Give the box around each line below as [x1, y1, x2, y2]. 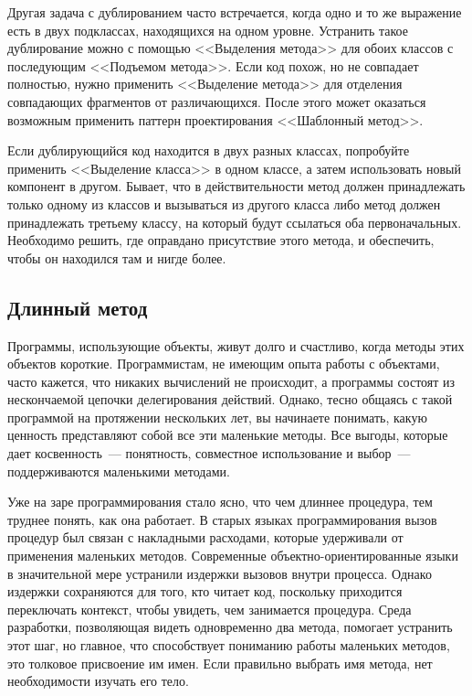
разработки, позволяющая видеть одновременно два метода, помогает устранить [7, 617, 453, 637]
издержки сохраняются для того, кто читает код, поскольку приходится [7, 582, 403, 601]
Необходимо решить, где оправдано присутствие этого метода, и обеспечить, [7, 230, 435, 250]
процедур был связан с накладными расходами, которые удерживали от [7, 528, 404, 547]
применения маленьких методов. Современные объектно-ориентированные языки [7, 546, 458, 565]
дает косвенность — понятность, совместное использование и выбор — [7, 444, 411, 463]
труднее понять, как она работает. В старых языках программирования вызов [7, 509, 437, 529]
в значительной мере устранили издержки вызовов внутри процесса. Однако [7, 563, 432, 583]
